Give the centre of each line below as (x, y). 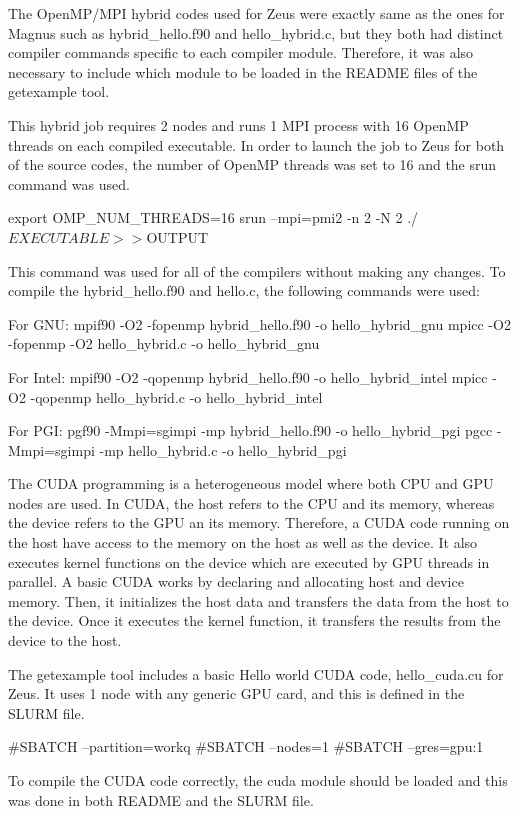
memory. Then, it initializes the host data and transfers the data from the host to (258, 600)
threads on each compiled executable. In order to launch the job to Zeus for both (256, 144)
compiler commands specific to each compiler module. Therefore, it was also (241, 52)
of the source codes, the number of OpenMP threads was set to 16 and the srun (252, 164)
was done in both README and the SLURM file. (161, 799)
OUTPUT (177, 236)
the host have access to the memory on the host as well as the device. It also (243, 542)
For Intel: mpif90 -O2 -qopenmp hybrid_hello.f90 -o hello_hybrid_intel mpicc (248, 376)
